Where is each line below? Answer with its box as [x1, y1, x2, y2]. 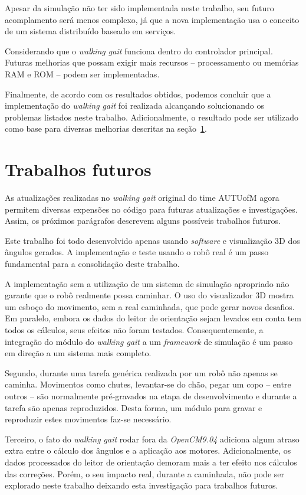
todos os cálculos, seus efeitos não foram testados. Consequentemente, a [5, 324, 264, 336]
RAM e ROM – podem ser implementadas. [5, 67, 160, 80]
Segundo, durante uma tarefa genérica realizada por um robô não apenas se [5, 366, 278, 379]
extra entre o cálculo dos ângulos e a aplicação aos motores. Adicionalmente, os [5, 444, 291, 457]
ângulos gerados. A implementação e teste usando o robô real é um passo [5, 246, 269, 258]
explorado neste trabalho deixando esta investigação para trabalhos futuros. [5, 479, 278, 491]
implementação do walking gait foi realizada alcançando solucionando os [5, 99, 264, 112]
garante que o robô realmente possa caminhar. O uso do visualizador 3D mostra [5, 289, 294, 301]
